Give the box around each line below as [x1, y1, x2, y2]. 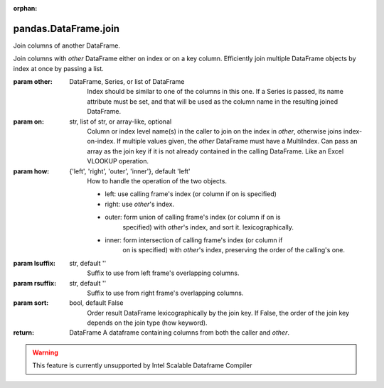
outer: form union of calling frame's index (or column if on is [105, 213, 281, 222]
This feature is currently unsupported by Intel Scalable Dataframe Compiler [32, 361, 252, 370]
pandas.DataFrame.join [13, 22, 120, 35]
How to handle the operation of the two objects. [87, 176, 228, 185]
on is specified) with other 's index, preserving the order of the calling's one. [122, 246, 345, 254]
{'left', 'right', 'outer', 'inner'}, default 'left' [69, 167, 191, 176]
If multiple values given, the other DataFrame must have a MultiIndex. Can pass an [116, 137, 358, 146]
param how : [13, 167, 50, 176]
